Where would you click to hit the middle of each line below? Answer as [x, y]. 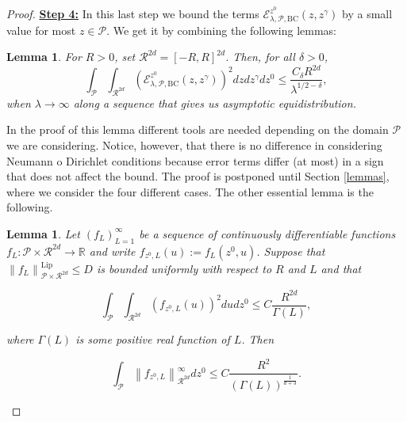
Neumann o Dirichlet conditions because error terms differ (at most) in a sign [195, 160]
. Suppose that [291, 251]
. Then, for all [260, 57]
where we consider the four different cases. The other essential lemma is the [190, 191]
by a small [367, 14]
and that [341, 268]
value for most [41, 30]
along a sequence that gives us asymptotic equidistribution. [215, 103]
